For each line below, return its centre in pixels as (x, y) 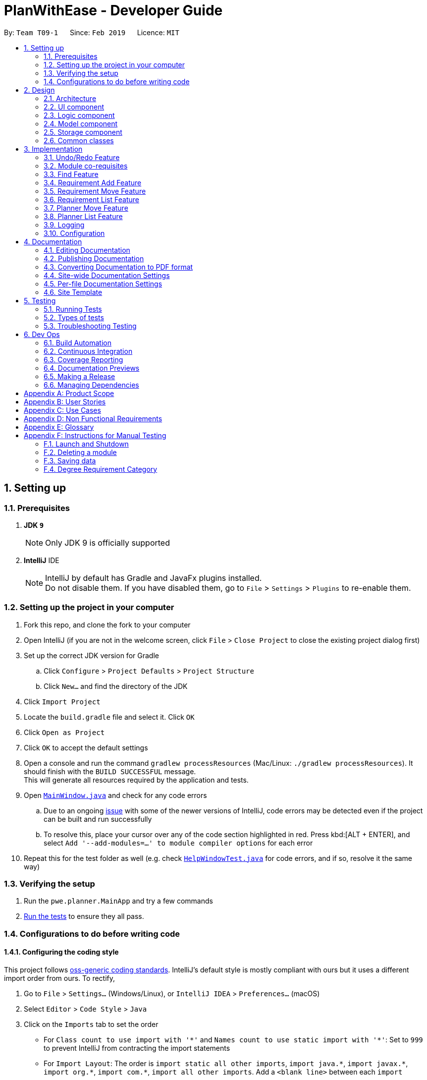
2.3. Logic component (79, 115)
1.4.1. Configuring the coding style (61, 952)
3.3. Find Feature (71, 174)
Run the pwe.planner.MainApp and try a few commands (118, 901)
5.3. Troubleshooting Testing (90, 326)
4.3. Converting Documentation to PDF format (118, 267)
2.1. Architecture (70, 98)
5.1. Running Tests (73, 309)
